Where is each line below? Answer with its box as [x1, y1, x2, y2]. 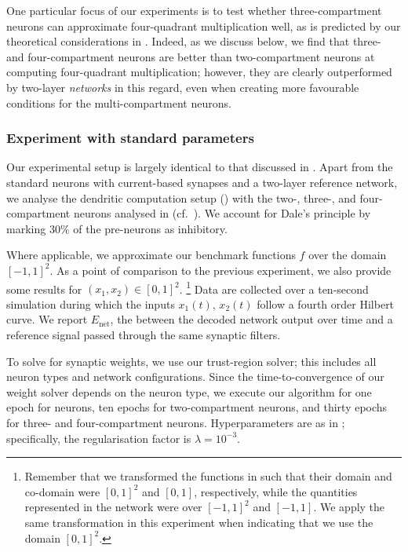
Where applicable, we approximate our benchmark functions [6, 247, 296, 263]
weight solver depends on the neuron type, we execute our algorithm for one [6, 383, 372, 400]
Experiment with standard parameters [6, 128, 254, 148]
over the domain [308, 247, 387, 263]
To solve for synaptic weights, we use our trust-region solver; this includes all [6, 353, 377, 369]
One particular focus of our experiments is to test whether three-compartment [6, 2, 382, 18]
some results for [6, 280, 82, 297]
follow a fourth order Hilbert [257, 295, 395, 312]
